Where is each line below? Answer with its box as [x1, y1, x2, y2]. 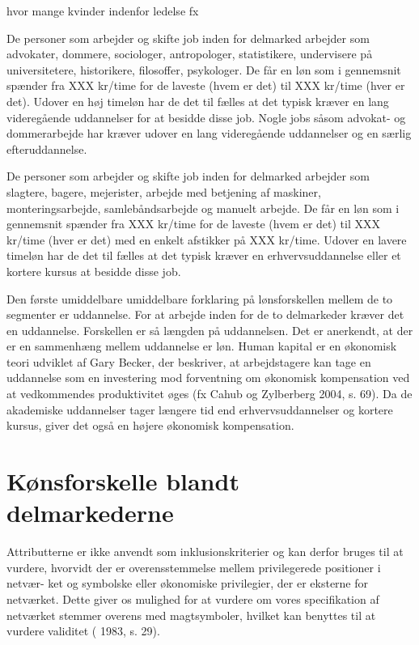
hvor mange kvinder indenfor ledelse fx [6, 2, 199, 19]
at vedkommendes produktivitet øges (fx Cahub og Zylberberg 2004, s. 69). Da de [6, 385, 413, 402]
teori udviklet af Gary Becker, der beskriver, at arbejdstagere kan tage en [6, 353, 371, 370]
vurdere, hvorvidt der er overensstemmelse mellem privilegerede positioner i [6, 558, 381, 575]
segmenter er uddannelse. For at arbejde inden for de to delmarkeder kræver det [6, 306, 404, 323]
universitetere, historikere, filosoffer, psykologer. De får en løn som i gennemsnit [6, 61, 401, 78]
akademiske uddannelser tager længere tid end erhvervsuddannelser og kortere [6, 401, 393, 418]
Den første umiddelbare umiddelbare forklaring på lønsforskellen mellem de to [6, 290, 393, 307]
